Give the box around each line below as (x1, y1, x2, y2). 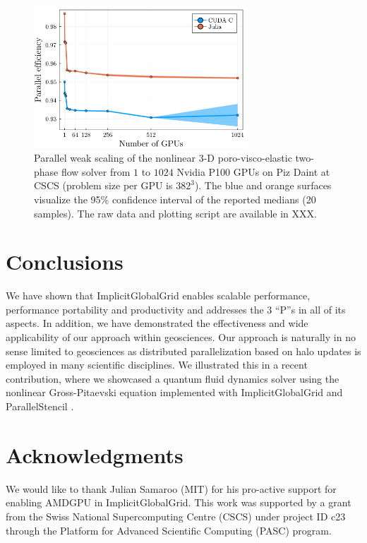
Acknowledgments (6, 440, 183, 469)
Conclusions (6, 247, 124, 276)
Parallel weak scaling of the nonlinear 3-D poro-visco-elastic (34, 150, 292, 165)
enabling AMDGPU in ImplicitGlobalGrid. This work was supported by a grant (6, 495, 351, 510)
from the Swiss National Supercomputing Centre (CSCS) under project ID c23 (6, 508, 346, 523)
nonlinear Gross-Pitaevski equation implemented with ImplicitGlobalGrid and (6, 385, 343, 400)
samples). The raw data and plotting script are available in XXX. (34, 205, 317, 220)
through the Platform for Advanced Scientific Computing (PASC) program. (6, 523, 332, 537)
